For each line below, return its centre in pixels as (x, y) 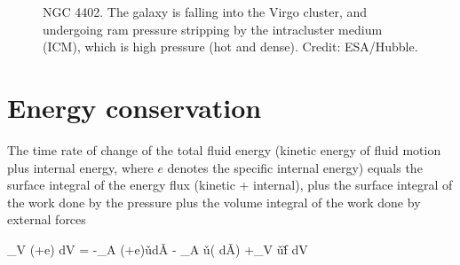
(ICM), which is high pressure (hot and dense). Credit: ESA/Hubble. (230, 47)
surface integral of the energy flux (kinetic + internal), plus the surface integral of (230, 185)
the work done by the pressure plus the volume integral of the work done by (214, 202)
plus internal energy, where (80, 167)
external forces (47, 219)
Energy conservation (135, 107)
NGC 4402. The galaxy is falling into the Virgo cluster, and (205, 12)
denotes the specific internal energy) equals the (295, 167)
